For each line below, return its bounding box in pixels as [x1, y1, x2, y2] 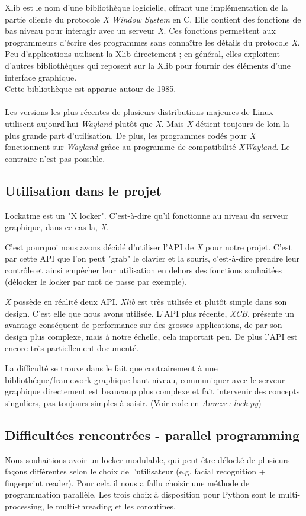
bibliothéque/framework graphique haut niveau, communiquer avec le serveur [5, 373, 285, 386]
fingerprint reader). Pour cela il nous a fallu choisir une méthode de [5, 476, 250, 489]
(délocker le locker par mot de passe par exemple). [5, 275, 187, 288]
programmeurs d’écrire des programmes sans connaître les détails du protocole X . [5, 36, 300, 48]
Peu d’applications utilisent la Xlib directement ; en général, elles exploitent [5, 47, 280, 60]
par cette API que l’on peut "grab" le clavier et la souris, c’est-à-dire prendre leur [5, 252, 300, 265]
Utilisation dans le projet [5, 181, 162, 199]
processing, [5, 500, 44, 512]
